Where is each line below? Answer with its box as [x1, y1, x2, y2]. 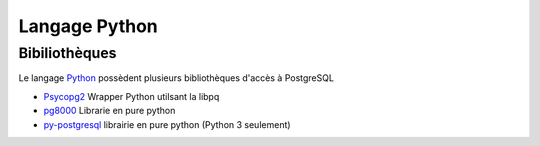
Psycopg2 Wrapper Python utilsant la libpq [43, 90, 220, 102]
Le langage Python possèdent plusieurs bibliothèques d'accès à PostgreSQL [18, 72, 335, 84]
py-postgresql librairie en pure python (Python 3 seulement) [43, 118, 291, 130]
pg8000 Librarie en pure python [43, 105, 176, 117]
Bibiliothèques [18, 44, 117, 62]
